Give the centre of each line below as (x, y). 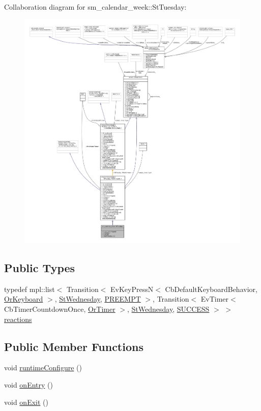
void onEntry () (28, 384)
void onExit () (26, 402)
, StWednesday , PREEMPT (98, 299)
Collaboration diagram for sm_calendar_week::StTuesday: (95, 7)
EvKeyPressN (132, 289)
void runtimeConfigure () (43, 368)
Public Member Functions (74, 346)
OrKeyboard (24, 299)
